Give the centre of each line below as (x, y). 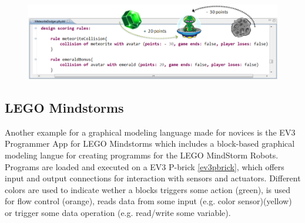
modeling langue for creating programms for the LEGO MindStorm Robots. (142, 155)
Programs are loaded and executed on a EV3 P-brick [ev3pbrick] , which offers (145, 166)
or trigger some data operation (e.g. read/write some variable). (118, 213)
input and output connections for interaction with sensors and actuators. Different (153, 178)
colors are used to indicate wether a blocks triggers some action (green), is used (148, 189)
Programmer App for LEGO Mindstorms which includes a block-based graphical (150, 143)
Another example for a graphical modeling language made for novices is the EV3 (150, 132)
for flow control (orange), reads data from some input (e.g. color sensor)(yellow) (148, 201)
